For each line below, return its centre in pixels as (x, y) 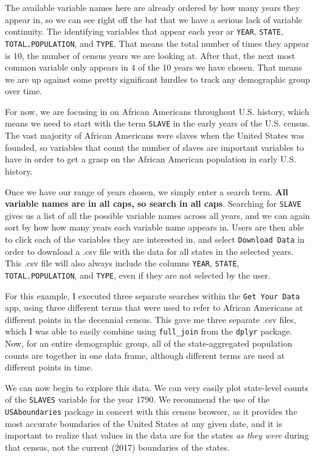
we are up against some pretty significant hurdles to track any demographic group (157, 79)
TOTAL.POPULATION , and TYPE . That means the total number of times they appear (157, 43)
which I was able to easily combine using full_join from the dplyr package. (149, 331)
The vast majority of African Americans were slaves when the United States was (155, 135)
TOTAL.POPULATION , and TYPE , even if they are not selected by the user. (138, 275)
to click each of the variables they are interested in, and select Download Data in (155, 239)
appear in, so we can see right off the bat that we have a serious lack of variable (154, 19)
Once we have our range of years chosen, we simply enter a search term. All (147, 191)
